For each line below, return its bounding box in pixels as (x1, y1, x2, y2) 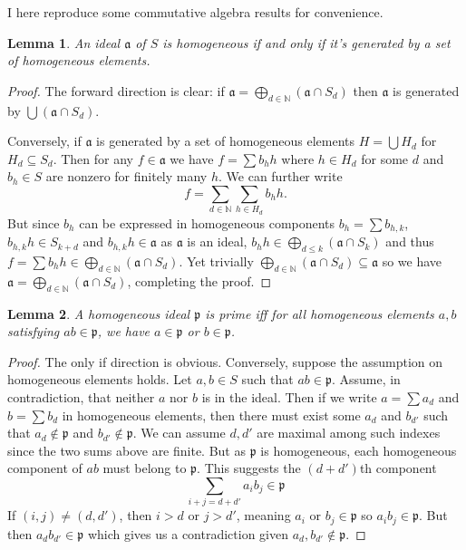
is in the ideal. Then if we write (201, 387, 377, 406)
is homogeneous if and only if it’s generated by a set (162, 33, 451, 52)
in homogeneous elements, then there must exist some (62, 405, 361, 424)
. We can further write (218, 167, 343, 186)
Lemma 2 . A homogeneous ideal (7, 304, 190, 323)
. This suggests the (197, 458, 301, 478)
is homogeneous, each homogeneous (260, 440, 457, 459)
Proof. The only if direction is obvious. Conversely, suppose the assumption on (7, 352, 443, 371)
